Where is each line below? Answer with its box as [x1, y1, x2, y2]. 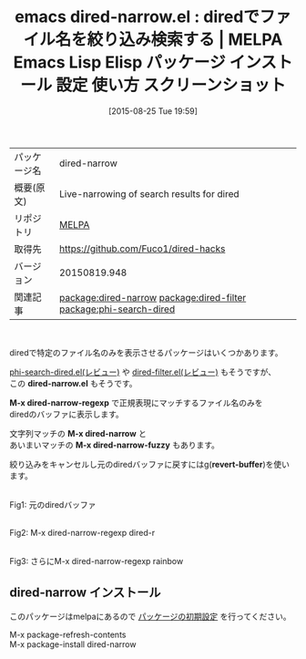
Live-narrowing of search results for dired [58, 187, 240, 200]
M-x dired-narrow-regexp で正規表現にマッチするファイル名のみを [9, 396, 263, 408]
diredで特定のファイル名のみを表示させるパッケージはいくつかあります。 [9, 346, 284, 358]
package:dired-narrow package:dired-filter [58, 291, 247, 304]
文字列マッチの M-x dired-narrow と [9, 427, 148, 438]
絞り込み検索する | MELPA [87, 29, 283, 50]
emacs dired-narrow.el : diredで [15, 6, 260, 27]
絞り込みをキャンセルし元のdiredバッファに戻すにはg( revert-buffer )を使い [9, 458, 290, 469]
